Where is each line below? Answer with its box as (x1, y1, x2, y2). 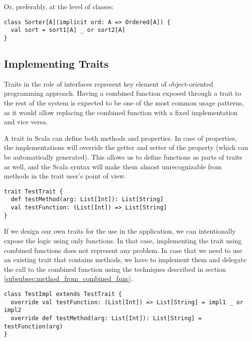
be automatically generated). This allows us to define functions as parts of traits (4, 151, 242, 162)
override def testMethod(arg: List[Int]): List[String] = (11, 314, 202, 322)
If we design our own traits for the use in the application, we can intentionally (4, 226, 236, 236)
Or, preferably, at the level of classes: (4, 1, 114, 11)
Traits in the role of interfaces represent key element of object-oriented (4, 78, 213, 89)
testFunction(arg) (4, 323, 63, 330)
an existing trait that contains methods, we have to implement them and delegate (4, 254, 247, 265)
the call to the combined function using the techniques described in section (4, 264, 226, 274)
